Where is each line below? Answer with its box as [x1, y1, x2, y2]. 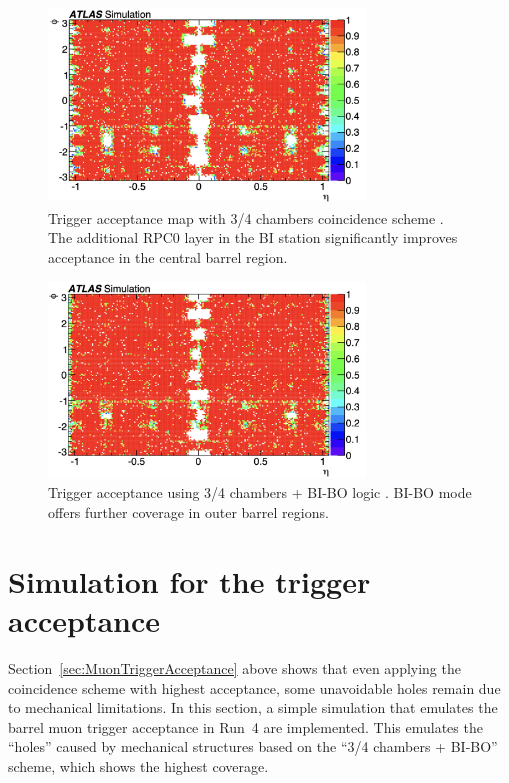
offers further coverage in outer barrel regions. [48, 502, 329, 523]
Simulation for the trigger [8, 560, 371, 601]
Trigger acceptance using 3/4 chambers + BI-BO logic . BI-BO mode [48, 482, 472, 503]
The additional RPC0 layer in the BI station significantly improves [48, 227, 458, 248]
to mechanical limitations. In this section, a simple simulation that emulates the [8, 697, 498, 718]
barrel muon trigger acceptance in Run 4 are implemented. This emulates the [8, 716, 483, 737]
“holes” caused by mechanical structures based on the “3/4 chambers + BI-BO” [8, 736, 498, 757]
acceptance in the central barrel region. [48, 247, 288, 268]
